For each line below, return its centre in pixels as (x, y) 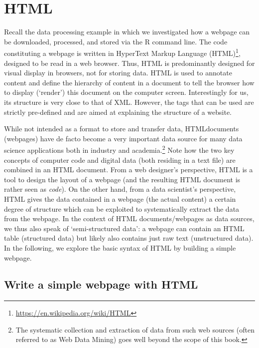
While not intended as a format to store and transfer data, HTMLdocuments (122, 129)
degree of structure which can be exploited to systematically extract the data (122, 208)
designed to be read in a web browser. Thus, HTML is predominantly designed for (129, 63)
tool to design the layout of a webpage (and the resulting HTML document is (122, 179)
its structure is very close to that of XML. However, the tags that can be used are (129, 102)
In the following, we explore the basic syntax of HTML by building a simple (120, 247)
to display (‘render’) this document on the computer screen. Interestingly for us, (126, 92)
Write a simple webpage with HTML (101, 284)
